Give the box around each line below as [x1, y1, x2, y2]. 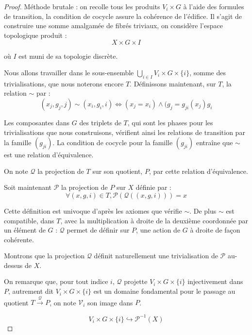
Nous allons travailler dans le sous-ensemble [4, 67, 134, 77]
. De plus [189, 205, 217, 216]
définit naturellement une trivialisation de [94, 251, 218, 261]
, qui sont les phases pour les [127, 117, 213, 127]
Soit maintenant [4, 182, 52, 192]
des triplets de [79, 117, 121, 127]
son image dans [87, 297, 133, 307]
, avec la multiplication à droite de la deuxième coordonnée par [60, 215, 249, 225]
